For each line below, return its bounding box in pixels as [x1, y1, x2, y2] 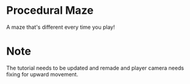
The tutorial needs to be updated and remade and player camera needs [6, 64, 185, 71]
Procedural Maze [6, 4, 94, 17]
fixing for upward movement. [6, 70, 79, 78]
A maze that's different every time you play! [6, 23, 115, 31]
